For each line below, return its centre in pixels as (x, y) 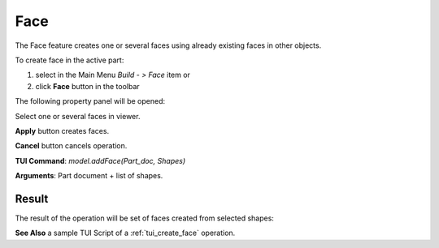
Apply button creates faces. (62, 130)
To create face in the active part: (70, 60)
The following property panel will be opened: (90, 101)
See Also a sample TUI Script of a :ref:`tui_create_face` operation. (125, 233)
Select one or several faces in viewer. (78, 116)
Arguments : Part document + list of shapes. (89, 176)
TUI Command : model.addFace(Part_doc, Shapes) (100, 160)
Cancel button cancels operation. (71, 146)
